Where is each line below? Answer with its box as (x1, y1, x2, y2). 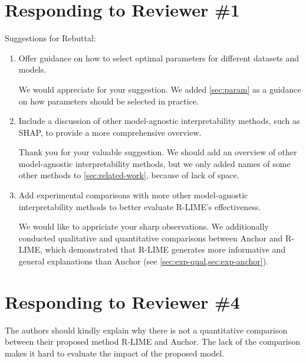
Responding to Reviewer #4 (5, 289, 240, 313)
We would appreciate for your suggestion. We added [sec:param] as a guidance (18, 83, 301, 95)
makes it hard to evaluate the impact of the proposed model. (5, 346, 224, 359)
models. (18, 63, 47, 76)
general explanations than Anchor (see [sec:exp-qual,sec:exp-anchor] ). (18, 255, 268, 267)
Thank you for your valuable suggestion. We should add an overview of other (18, 146, 297, 158)
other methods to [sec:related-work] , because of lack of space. (18, 169, 239, 181)
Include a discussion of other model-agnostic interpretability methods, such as (18, 115, 300, 127)
